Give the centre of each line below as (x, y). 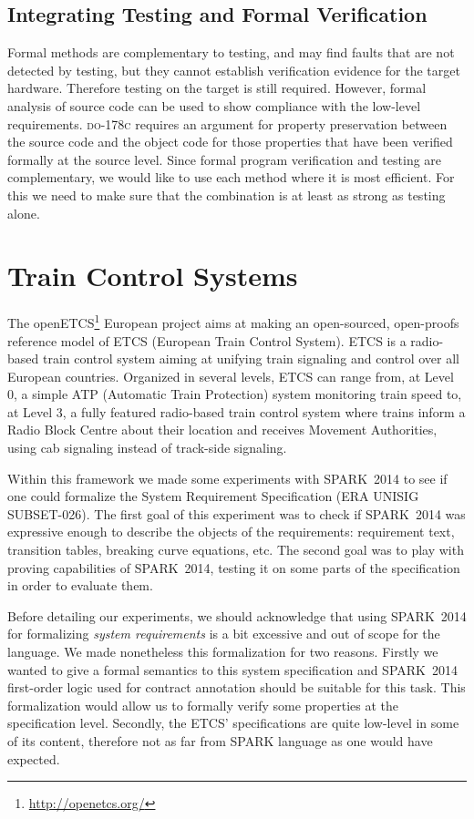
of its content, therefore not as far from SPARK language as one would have (220, 740)
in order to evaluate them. (80, 585)
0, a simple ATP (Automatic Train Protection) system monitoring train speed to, (235, 394)
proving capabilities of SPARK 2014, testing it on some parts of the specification (234, 567)
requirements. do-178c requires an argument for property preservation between (227, 123)
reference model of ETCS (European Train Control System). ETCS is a (207, 340)
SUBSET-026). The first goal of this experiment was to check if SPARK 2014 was (237, 513)
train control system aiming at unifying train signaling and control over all (251, 358)
